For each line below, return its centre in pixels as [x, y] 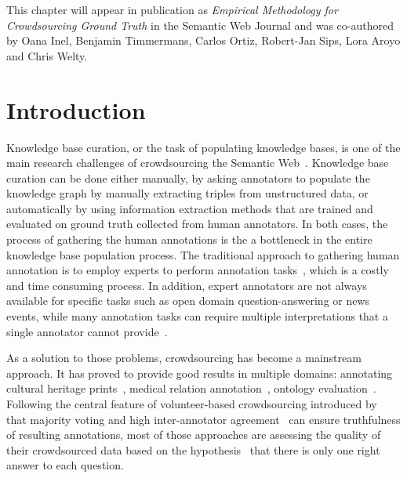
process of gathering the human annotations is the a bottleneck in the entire [189, 239]
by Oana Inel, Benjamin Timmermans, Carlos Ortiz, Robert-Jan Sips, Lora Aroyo [203, 40]
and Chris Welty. [47, 55]
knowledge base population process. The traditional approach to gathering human [203, 254]
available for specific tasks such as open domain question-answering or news [188, 301]
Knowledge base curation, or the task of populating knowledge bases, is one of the [203, 147]
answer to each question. [65, 465]
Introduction [76, 109]
